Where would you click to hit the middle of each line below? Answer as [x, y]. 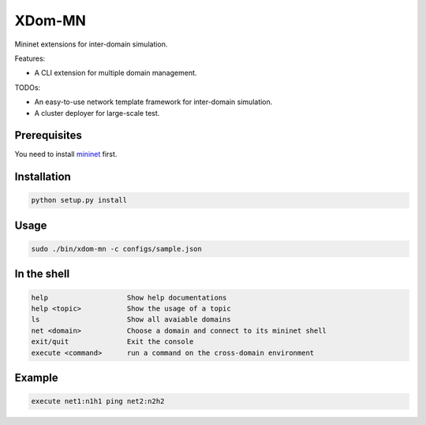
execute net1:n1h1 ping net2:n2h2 [98, 401]
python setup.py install [79, 200]
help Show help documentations [129, 297]
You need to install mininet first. [66, 155]
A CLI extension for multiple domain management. [116, 73]
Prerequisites [48, 135]
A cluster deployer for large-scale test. [97, 113]
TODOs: [28, 88]
